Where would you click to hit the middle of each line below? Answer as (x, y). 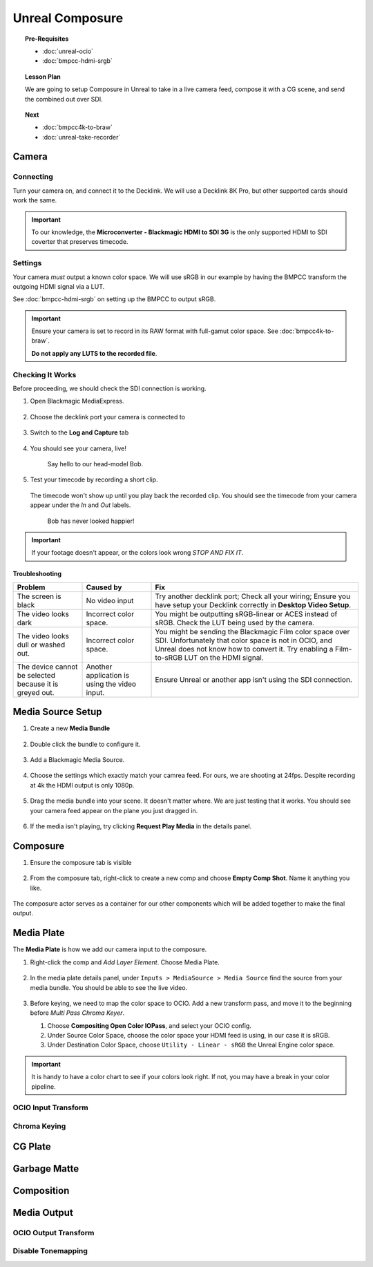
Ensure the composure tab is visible (81, 862)
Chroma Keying (39, 1126)
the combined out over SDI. (64, 99)
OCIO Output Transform (54, 1232)
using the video (111, 684)
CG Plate (32, 1146)
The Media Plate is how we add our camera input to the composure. (110, 949)
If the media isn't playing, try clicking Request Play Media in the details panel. (141, 826)
